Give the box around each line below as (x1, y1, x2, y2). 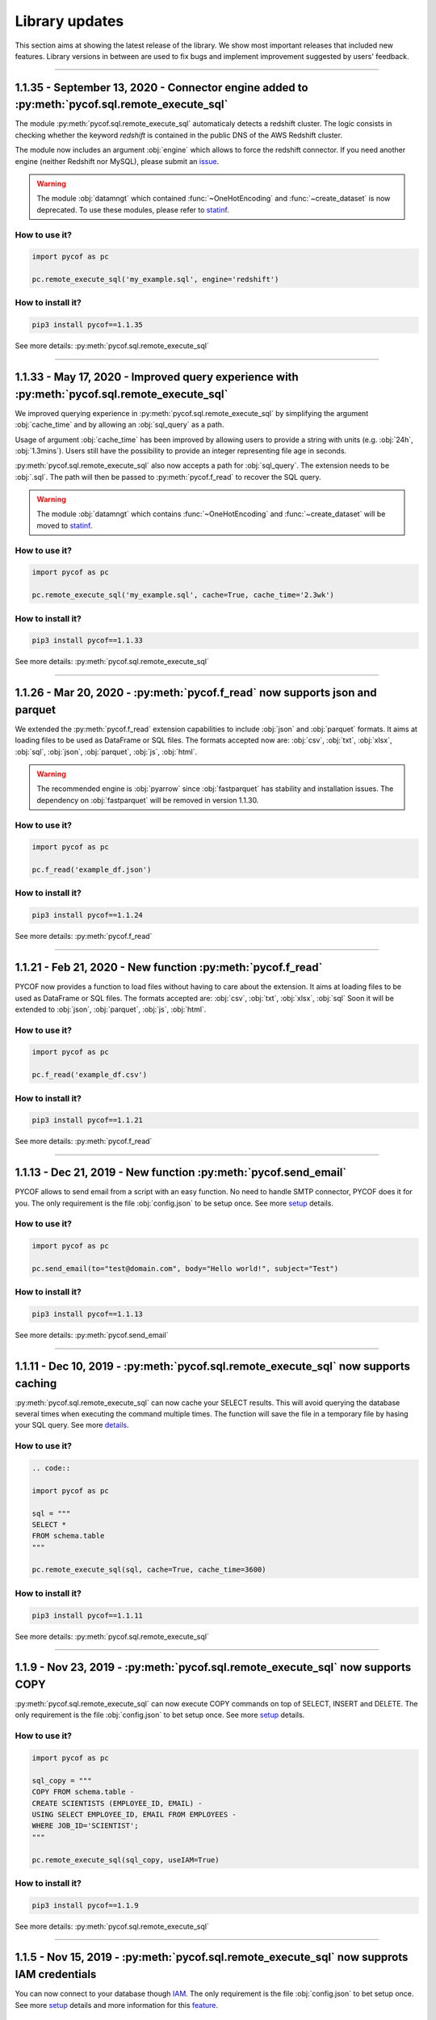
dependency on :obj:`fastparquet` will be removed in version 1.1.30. (36, 795, 259, 805)
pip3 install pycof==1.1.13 (31, 1310, 143, 1319)
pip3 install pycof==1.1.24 (31, 911, 143, 920)
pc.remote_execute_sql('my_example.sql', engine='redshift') (31, 275, 279, 284)
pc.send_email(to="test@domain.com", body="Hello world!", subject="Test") (31, 1264, 339, 1273)
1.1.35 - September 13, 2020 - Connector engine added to (15, 81, 308, 95)
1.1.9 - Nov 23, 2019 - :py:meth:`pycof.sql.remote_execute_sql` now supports (15, 1660, 412, 1674)
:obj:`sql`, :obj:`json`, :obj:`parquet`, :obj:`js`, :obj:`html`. (15, 747, 198, 756)
